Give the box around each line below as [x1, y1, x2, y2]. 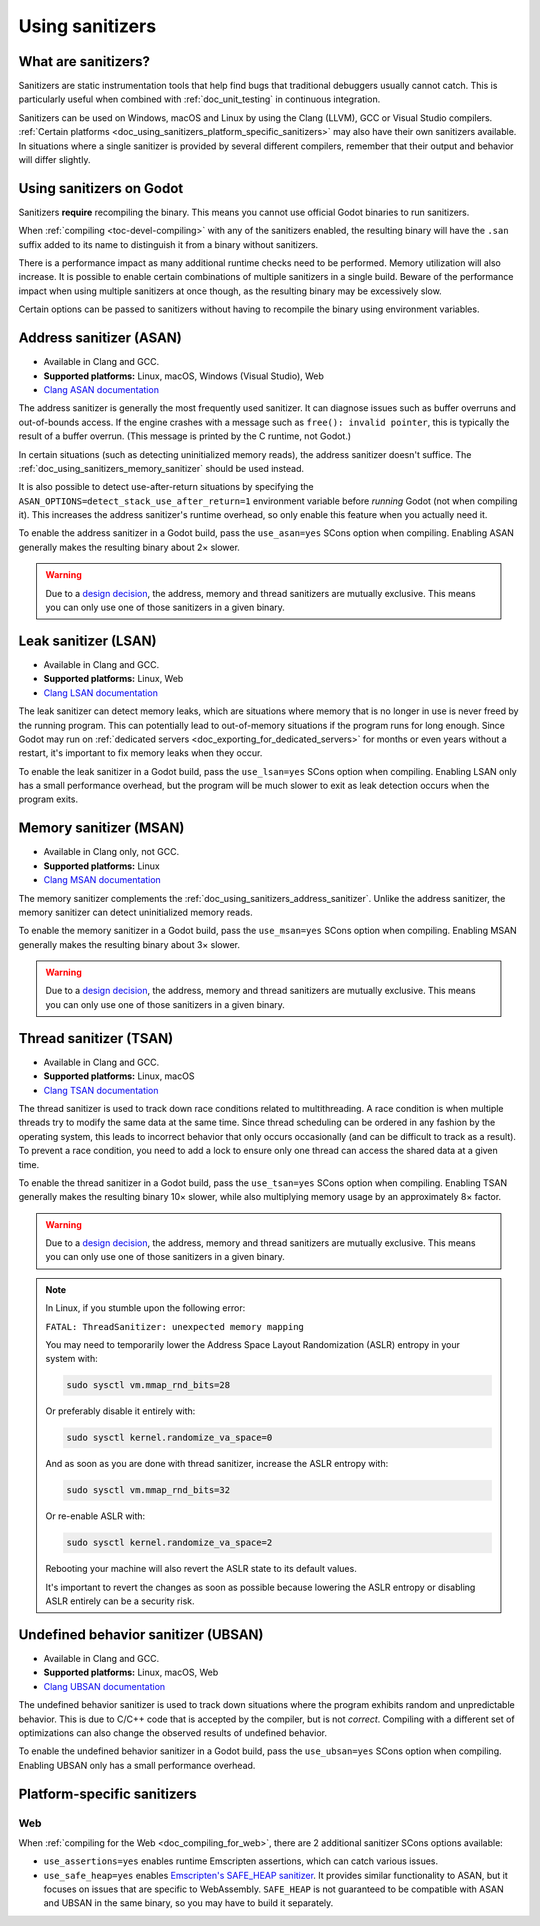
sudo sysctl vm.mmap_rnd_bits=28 [66, 1380, 230, 1391]
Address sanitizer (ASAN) [18, 330, 182, 347]
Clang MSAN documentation [43, 874, 162, 886]
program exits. [18, 793, 79, 805]
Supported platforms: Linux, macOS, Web [43, 1666, 219, 1679]
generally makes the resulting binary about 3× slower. [18, 938, 240, 950]
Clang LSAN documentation [43, 686, 159, 699]
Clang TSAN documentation [43, 1084, 159, 1096]
